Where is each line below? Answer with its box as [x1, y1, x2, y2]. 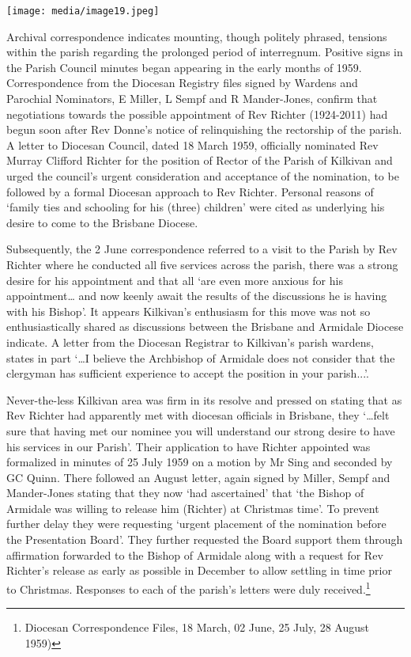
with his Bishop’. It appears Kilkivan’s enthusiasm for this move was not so [6, 302, 371, 319]
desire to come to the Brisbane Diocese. [6, 214, 198, 230]
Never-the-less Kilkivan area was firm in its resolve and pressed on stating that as [6, 391, 402, 408]
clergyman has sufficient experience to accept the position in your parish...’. [6, 365, 369, 382]
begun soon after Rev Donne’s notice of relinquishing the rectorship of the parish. [6, 121, 402, 138]
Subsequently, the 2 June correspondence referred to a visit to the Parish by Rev [6, 241, 398, 257]
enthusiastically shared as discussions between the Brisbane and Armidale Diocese [6, 318, 404, 335]
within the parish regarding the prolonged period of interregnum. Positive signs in [6, 44, 403, 60]
